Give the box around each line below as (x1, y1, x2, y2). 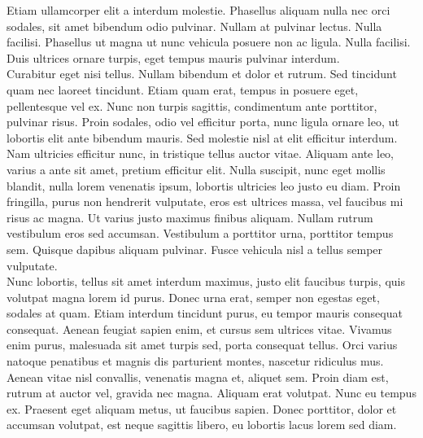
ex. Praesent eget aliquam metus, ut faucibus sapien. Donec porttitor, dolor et (7, 400, 397, 417)
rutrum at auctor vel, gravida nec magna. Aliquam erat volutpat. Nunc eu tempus (7, 384, 416, 401)
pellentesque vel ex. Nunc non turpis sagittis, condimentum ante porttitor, (7, 97, 377, 114)
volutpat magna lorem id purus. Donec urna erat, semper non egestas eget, (7, 288, 380, 305)
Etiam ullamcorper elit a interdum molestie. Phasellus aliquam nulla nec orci (7, 2, 390, 18)
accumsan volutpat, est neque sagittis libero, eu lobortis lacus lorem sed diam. (7, 416, 397, 433)
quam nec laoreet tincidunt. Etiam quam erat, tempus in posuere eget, (7, 81, 359, 98)
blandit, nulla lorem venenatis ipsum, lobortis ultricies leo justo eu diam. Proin (7, 177, 401, 194)
